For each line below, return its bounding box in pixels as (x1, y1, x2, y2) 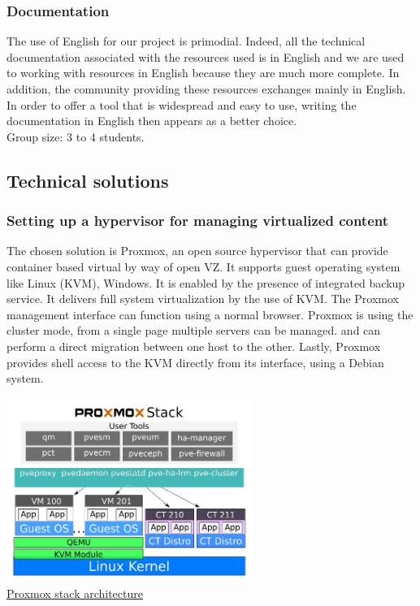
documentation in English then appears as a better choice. (6, 112, 297, 129)
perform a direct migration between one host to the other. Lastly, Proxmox (6, 337, 381, 354)
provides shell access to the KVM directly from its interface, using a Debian (6, 353, 384, 370)
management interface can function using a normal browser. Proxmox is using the (6, 305, 414, 322)
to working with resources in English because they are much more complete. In (6, 64, 400, 81)
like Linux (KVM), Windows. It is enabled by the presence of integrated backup (6, 274, 405, 291)
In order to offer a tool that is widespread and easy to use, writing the (6, 96, 357, 113)
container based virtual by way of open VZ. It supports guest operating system (6, 258, 401, 275)
